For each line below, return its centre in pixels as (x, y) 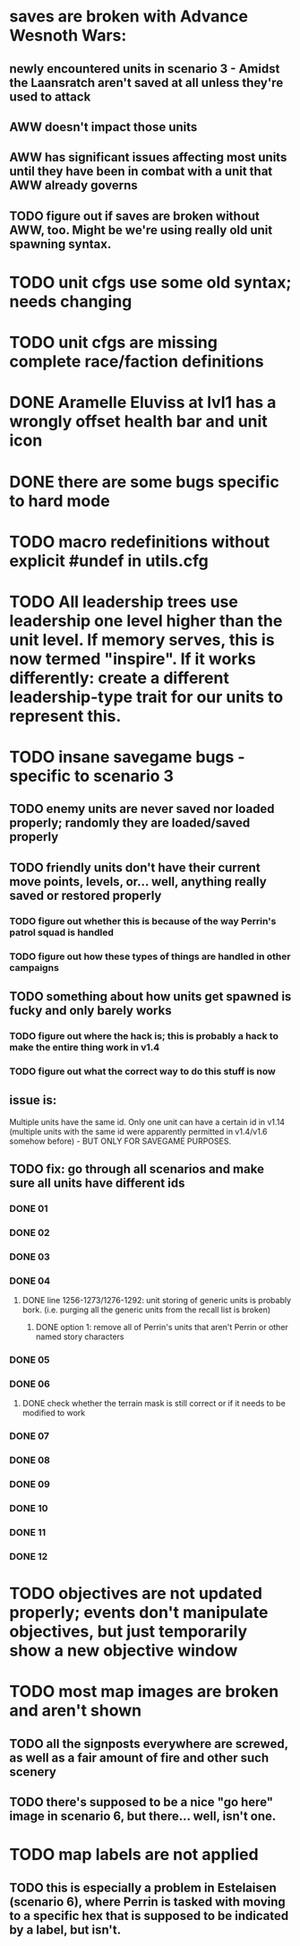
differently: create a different (120, 678)
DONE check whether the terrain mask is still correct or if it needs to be (154, 1404)
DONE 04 (30, 1281)
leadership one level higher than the (146, 621)
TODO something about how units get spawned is (150, 997)
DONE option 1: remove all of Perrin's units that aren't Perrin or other (162, 1328)
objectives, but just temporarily (129, 1632)
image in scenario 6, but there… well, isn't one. (143, 1816)
